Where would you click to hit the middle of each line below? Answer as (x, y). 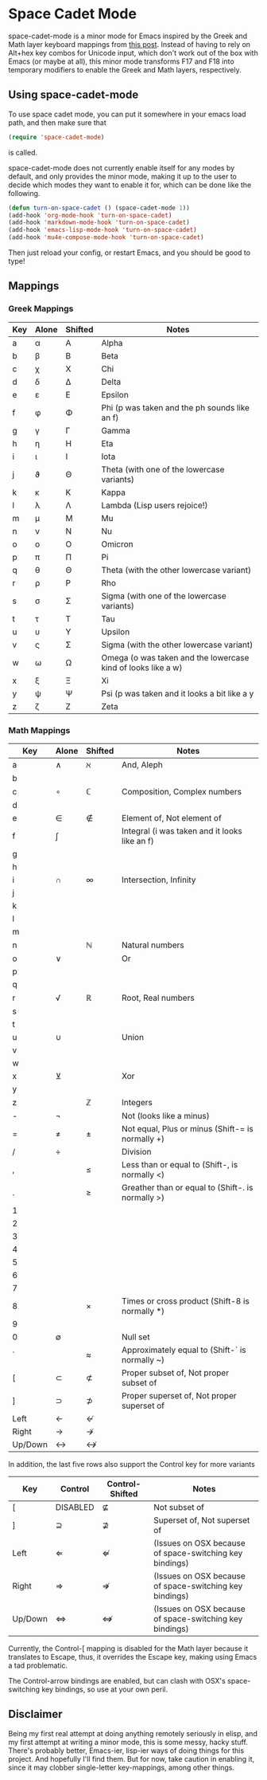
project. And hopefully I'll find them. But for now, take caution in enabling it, (132, 1758)
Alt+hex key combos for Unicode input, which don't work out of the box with (133, 53)
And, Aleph (142, 764)
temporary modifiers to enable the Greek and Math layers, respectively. (125, 69)
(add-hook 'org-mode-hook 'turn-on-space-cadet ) (90, 215)
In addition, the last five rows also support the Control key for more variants (132, 1464)
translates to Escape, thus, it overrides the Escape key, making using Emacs (133, 1656)
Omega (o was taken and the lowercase (175, 657)
